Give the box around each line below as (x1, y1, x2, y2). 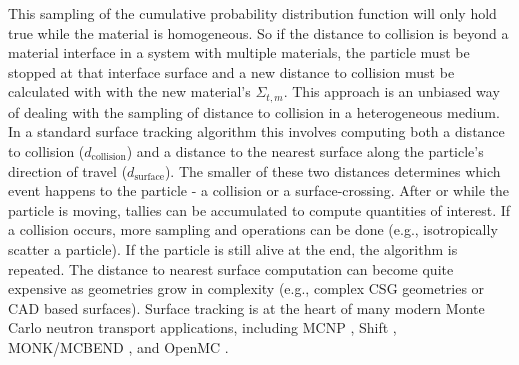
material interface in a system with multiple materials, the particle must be (8, 42, 470, 63)
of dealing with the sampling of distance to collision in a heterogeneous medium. (8, 101, 500, 122)
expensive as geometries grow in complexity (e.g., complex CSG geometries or (8, 278, 485, 299)
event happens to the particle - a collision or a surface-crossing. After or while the (8, 180, 510, 201)
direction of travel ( (8, 160, 128, 181)
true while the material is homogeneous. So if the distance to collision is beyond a (8, 22, 509, 43)
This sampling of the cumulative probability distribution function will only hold (8, 3, 497, 23)
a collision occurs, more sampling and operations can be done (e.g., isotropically (8, 219, 498, 240)
